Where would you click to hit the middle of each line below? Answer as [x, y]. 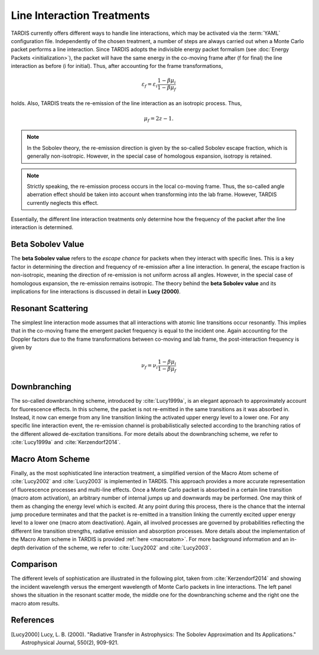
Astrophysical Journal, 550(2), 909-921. [70, 642]
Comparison [34, 564]
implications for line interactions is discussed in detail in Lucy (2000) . [96, 291]
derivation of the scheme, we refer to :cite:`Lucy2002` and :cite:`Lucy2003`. [119, 548]
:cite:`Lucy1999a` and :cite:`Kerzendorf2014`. [66, 442]
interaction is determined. [42, 227]
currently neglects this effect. [63, 203]
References [32, 620]
